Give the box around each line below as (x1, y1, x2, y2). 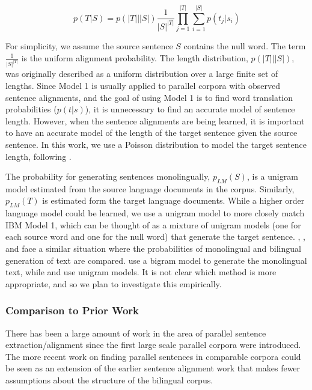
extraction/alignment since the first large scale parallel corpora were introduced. (5, 338, 301, 351)
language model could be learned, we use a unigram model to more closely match (5, 207, 305, 219)
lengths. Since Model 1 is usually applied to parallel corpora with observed (5, 79, 281, 91)
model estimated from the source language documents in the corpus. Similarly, (5, 182, 295, 195)
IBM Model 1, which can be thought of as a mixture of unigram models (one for (5, 218, 301, 231)
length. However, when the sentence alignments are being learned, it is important (5, 114, 305, 127)
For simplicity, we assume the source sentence (5, 40, 173, 52)
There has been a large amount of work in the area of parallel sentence (5, 326, 266, 339)
